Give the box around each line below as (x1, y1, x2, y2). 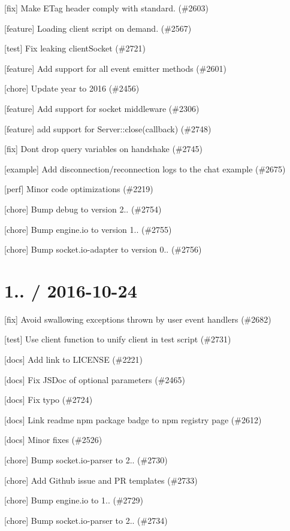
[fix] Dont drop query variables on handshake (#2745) (4, 142, 203, 155)
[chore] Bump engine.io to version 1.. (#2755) (4, 223, 172, 235)
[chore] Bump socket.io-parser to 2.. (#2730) (4, 454, 168, 466)
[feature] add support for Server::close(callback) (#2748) (4, 122, 212, 135)
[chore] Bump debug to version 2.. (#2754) (4, 202, 162, 215)
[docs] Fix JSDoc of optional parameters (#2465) (4, 373, 185, 386)
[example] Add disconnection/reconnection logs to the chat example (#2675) (4, 162, 286, 175)
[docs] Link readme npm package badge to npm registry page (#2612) (4, 413, 262, 426)
